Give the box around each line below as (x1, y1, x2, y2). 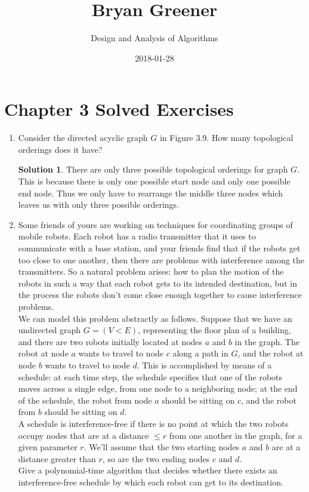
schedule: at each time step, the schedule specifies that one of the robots (18, 370, 283, 383)
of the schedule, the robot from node (18, 393, 152, 406)
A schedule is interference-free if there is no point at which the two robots (18, 417, 289, 429)
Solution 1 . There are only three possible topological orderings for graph (18, 163, 288, 176)
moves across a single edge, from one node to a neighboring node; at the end (18, 382, 298, 395)
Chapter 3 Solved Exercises (4, 97, 234, 121)
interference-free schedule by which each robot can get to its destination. (18, 475, 283, 488)
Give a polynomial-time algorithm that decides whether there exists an (18, 464, 277, 476)
